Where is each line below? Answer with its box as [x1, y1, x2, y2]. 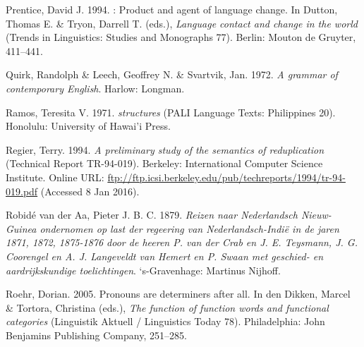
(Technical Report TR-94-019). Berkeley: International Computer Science [6, 156, 323, 171]
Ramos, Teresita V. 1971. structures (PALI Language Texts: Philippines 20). [6, 104, 336, 119]
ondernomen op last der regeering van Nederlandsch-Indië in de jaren [40, 221, 339, 236]
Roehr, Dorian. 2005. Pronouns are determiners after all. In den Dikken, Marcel [6, 286, 351, 301]
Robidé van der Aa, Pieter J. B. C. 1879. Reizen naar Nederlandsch [6, 207, 298, 222]
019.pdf [6, 183, 38, 198]
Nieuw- [301, 207, 332, 222]
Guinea [6, 221, 37, 236]
